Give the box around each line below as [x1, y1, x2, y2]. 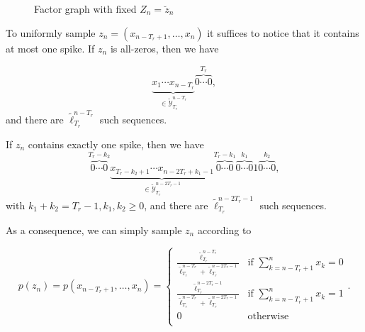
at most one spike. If [6, 40, 95, 55]
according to [197, 222, 252, 237]
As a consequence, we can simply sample [6, 222, 182, 237]
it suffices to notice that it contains [207, 25, 359, 40]
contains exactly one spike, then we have [28, 136, 204, 151]
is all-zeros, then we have [110, 40, 219, 55]
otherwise [247, 311, 289, 321]
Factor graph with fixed [34, 1, 137, 16]
